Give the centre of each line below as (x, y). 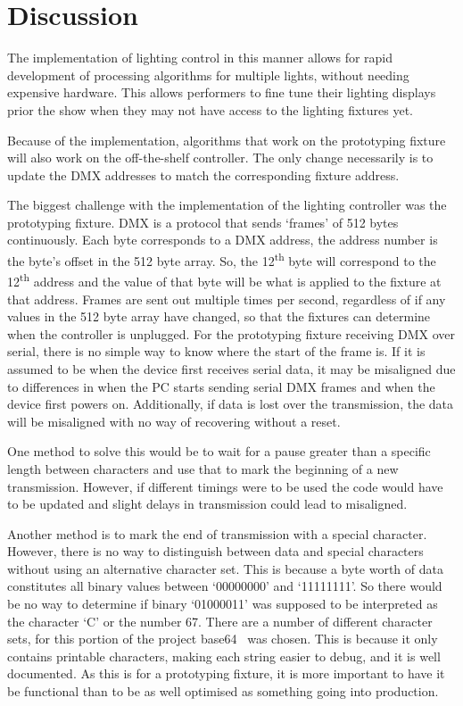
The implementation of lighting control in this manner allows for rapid (200, 58)
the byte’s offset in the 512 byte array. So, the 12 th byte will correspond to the (222, 259)
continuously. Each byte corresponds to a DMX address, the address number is (223, 240)
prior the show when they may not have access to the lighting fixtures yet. (210, 109)
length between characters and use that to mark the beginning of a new (203, 468)
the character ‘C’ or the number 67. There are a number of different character (220, 621)
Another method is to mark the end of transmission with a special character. (217, 533)
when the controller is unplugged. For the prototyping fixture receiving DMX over (231, 333)
